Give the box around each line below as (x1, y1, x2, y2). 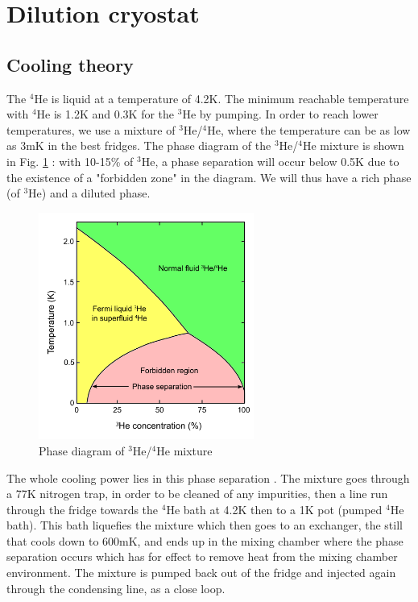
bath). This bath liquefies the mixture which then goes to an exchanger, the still (6, 517, 403, 533)
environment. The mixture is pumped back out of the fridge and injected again (6, 564, 396, 581)
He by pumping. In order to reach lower (182, 106, 379, 122)
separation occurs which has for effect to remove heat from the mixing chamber (6, 548, 398, 565)
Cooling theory (6, 52, 134, 77)
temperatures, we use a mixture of (6, 121, 176, 138)
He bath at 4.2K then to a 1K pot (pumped (166, 500, 383, 517)
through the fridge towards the (6, 500, 159, 517)
